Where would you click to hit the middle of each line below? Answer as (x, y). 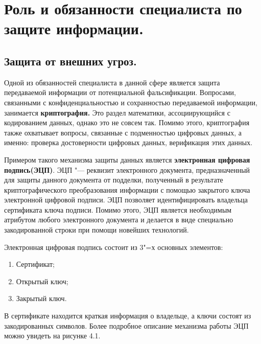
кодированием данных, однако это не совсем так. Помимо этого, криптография (127, 122)
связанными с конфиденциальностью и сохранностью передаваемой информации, (131, 102)
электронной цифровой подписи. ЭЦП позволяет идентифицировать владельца (126, 200)
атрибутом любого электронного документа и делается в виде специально (119, 220)
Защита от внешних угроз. (70, 61)
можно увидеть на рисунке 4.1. (52, 336)
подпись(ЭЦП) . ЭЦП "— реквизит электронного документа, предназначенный (127, 169)
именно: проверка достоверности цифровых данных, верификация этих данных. (128, 142)
